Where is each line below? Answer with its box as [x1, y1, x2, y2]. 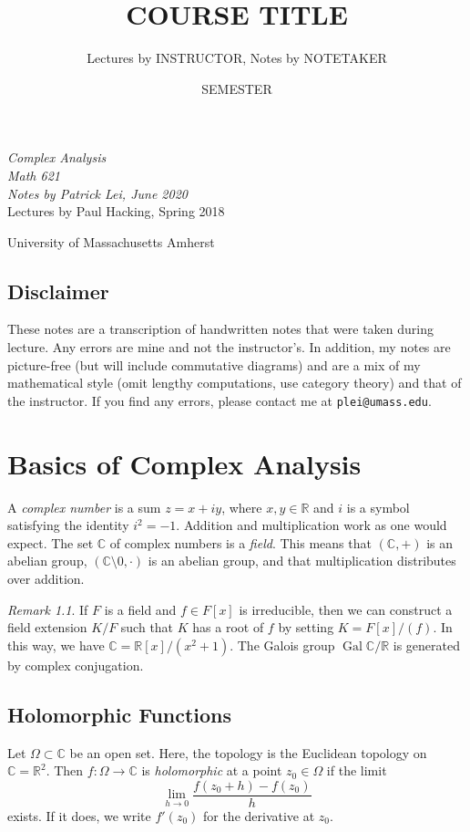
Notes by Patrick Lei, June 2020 [7, 183, 188, 203]
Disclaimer [7, 276, 109, 305]
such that [120, 618, 174, 637]
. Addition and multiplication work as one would [176, 515, 447, 535]
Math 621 [7, 165, 60, 184]
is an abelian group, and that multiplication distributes [148, 551, 456, 570]
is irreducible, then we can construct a [239, 599, 453, 619]
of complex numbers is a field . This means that [109, 533, 372, 552]
